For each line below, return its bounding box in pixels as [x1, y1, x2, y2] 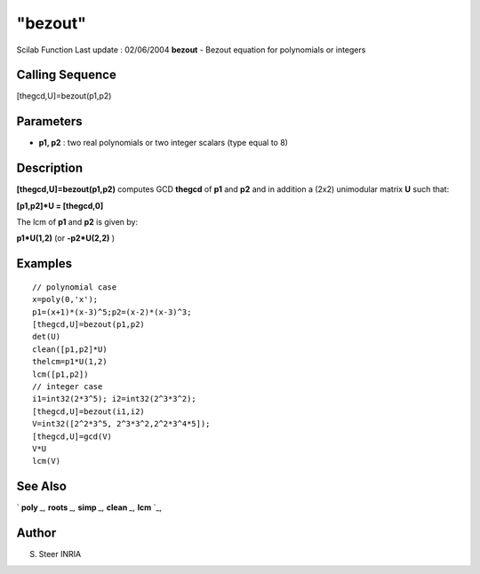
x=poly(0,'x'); [32, 294, 99, 305]
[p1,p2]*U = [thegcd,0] [16, 200, 104, 211]
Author [16, 525, 57, 541]
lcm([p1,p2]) [32, 369, 89, 379]
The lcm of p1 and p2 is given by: [16, 217, 138, 227]
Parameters [16, 114, 83, 129]
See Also [16, 479, 67, 494]
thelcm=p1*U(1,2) [32, 356, 108, 367]
